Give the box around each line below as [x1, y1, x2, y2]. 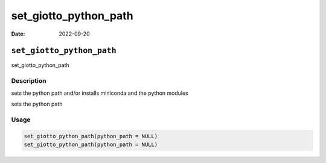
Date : [11, 30, 25, 37]
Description [11, 77, 46, 85]
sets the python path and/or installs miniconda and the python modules [11, 89, 188, 97]
